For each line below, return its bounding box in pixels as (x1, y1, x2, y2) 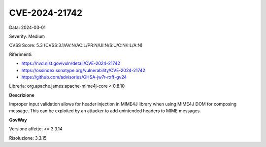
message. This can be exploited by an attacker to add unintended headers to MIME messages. (9, 108, 201, 114)
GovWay (9, 117, 27, 122)
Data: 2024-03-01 (9, 24, 46, 30)
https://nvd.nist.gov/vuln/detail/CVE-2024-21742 (21, 60, 121, 66)
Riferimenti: (9, 51, 33, 57)
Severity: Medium (9, 33, 45, 39)
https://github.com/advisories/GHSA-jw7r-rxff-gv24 (21, 74, 127, 80)
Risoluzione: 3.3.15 (9, 135, 47, 141)
